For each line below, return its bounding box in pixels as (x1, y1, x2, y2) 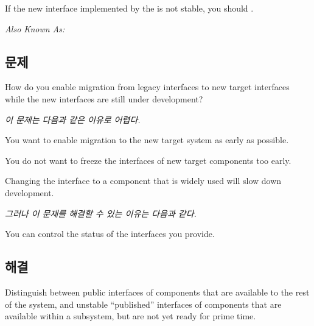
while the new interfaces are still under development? (5, 92, 203, 105)
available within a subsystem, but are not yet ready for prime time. (5, 310, 256, 322)
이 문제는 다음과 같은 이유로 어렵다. (5, 113, 141, 126)
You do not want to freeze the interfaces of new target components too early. (5, 154, 291, 166)
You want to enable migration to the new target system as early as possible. (5, 133, 289, 146)
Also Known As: (5, 22, 65, 35)
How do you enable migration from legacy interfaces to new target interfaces (5, 80, 290, 93)
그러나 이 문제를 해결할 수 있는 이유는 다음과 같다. (5, 207, 197, 219)
